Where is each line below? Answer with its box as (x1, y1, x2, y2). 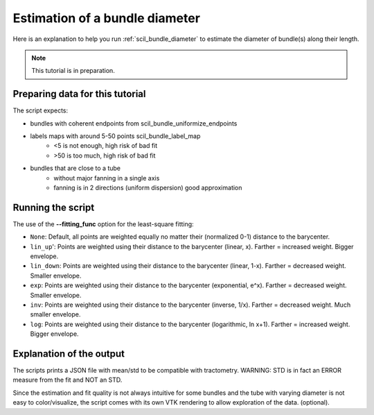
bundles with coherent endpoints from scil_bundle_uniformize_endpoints (30, 119, 238, 128)
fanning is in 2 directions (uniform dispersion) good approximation (53, 183, 242, 192)
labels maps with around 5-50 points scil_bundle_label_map (30, 132, 201, 140)
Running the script (12, 201, 95, 213)
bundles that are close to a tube (30, 164, 121, 173)
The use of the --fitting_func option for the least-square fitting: (12, 219, 194, 228)
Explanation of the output (12, 348, 125, 359)
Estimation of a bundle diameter (12, 10, 201, 26)
